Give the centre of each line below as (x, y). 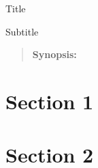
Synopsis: (54, 54)
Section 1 (50, 101)
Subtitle (22, 31)
